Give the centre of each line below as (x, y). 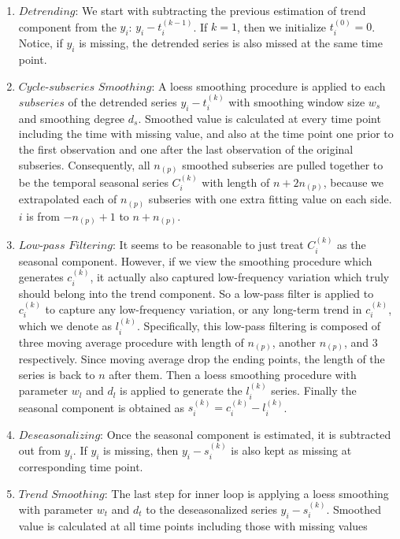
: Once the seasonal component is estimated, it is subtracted (246, 434)
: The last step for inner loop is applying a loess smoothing (246, 493)
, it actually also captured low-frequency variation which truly (240, 277)
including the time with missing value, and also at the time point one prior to (206, 134)
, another (294, 342)
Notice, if (41, 43)
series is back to (57, 374)
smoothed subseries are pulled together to (283, 164)
